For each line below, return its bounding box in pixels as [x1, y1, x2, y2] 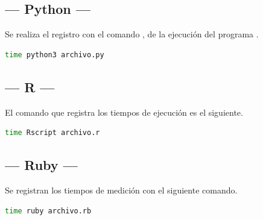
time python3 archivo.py [5, 50, 104, 59]
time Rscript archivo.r [5, 128, 100, 137]
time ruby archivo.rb [5, 206, 92, 215]
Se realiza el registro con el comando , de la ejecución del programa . [5, 28, 259, 40]
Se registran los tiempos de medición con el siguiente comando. [5, 183, 238, 196]
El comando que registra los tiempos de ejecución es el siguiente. [5, 105, 243, 118]
